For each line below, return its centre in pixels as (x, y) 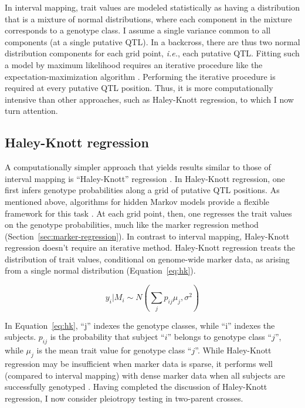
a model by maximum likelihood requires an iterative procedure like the (134, 64)
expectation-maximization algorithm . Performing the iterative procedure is (140, 76)
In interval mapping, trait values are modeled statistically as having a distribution (152, 7)
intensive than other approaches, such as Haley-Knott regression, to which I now (149, 99)
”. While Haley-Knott (233, 350)
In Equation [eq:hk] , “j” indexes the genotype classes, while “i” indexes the (140, 325)
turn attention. (31, 111)
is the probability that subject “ (107, 337)
